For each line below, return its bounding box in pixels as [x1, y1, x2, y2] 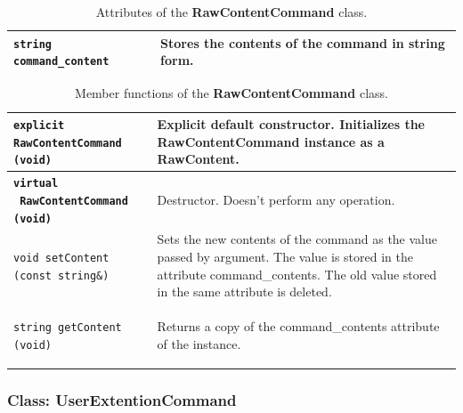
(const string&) [13, 269, 110, 282]
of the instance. [157, 334, 241, 352]
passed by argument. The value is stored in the [157, 247, 413, 266]
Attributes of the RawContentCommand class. [95, 3, 368, 20]
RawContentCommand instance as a [157, 132, 385, 150]
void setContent [13, 251, 110, 264]
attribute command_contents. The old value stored [157, 264, 437, 283]
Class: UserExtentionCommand [7, 388, 237, 410]
